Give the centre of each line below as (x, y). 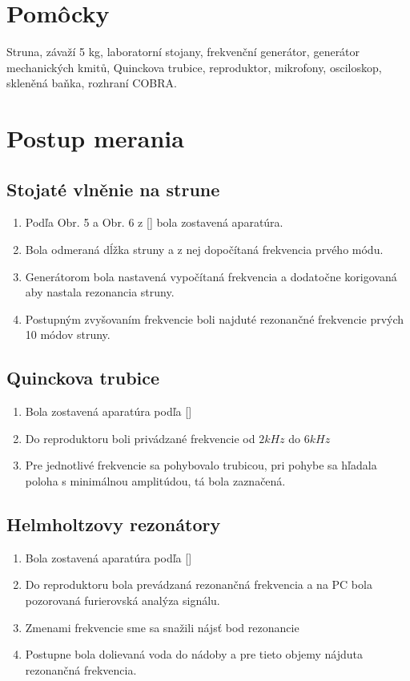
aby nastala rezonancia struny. (100, 292)
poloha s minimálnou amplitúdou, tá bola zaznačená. (155, 481)
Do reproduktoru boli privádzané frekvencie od (140, 438)
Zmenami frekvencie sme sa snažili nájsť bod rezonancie (162, 627)
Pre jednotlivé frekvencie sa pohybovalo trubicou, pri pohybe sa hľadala (201, 465)
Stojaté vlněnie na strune (113, 189)
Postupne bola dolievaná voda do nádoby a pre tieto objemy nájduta (194, 654)
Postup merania (95, 138)
